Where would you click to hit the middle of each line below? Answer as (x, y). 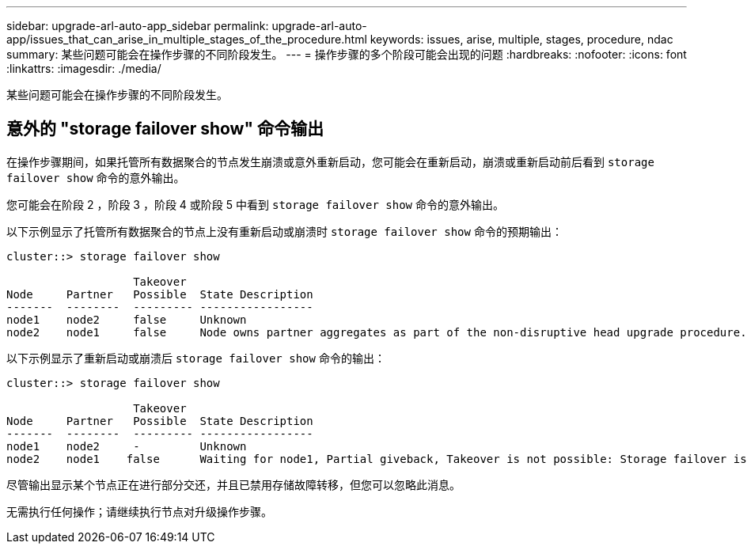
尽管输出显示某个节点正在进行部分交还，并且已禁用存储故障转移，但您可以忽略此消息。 (233, 484)
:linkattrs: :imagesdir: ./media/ (84, 68)
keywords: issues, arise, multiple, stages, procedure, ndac (521, 39)
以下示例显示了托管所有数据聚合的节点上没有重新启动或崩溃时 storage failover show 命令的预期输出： (284, 231)
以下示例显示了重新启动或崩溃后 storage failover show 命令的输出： (196, 358)
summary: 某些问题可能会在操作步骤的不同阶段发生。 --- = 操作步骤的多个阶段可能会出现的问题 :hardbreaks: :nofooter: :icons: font (347, 54)
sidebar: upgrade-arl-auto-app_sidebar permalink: (138, 26)
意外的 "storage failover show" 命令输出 (165, 129)
